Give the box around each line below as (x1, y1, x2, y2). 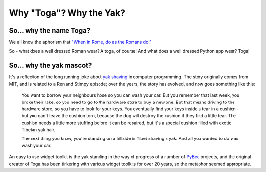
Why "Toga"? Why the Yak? (9, 7, 126, 18)
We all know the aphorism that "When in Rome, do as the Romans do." (9, 39, 152, 45)
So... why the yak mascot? (9, 61, 92, 69)
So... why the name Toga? (9, 26, 91, 34)
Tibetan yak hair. (21, 127, 56, 133)
